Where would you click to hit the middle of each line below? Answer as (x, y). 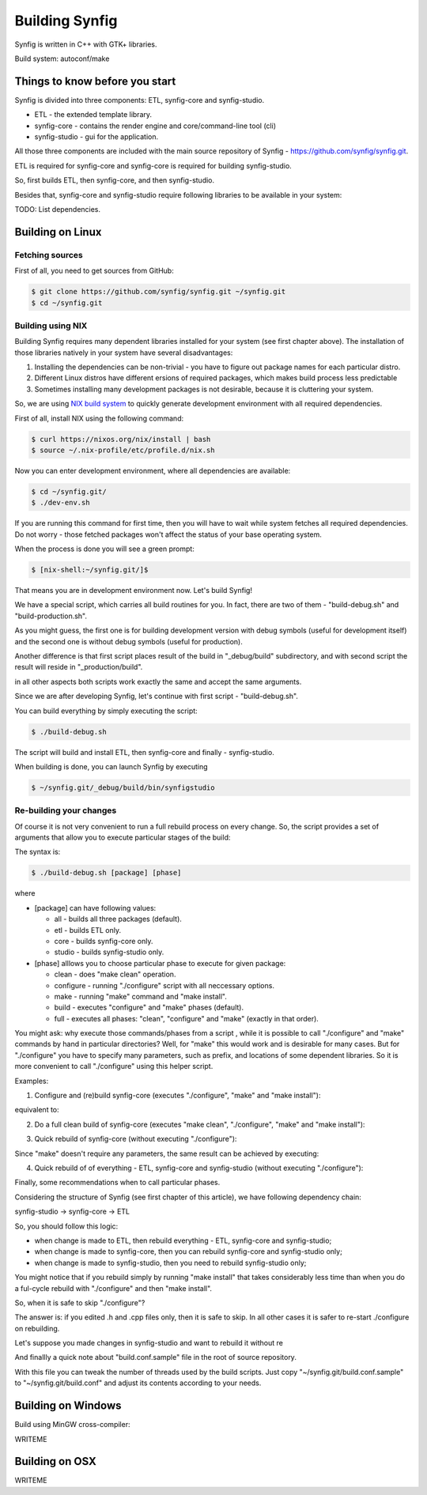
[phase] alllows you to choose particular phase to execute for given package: (160, 963)
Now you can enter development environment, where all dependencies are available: (153, 470)
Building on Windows (68, 1406)
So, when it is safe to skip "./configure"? (80, 1302)
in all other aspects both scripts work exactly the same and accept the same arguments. (158, 681)
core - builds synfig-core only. (104, 941)
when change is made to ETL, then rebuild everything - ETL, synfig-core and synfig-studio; (183, 1240)
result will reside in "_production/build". (79, 667)
